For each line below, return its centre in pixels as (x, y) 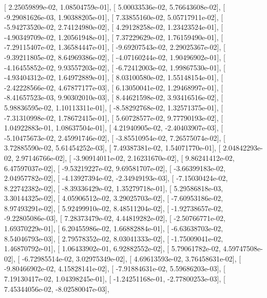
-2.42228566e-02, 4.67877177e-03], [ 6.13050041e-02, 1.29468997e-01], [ (114, 87)
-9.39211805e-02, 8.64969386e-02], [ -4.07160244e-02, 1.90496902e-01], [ (115, 57)
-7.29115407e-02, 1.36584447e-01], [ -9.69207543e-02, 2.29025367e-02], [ (115, 47)
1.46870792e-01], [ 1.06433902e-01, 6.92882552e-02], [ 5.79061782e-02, (112, 248)
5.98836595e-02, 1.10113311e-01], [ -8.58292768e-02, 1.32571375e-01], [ (114, 107)
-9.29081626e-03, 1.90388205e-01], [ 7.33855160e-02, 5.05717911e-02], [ (114, 17)
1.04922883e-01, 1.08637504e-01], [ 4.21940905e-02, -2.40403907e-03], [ (114, 128)
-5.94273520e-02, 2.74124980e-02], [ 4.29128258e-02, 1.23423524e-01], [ (114, 27)
